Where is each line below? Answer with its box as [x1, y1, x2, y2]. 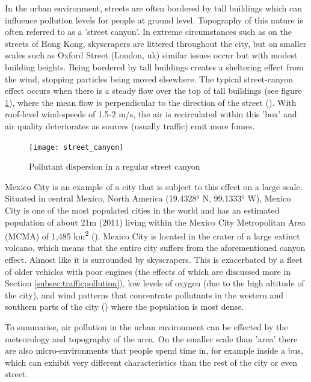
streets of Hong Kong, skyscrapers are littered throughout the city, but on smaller [5, 37, 307, 49]
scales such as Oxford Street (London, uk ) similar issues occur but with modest [5, 49, 298, 61]
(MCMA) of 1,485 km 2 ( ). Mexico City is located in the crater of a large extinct [5, 228, 300, 242]
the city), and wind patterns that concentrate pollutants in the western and [5, 288, 284, 301]
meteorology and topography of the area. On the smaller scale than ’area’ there [5, 332, 298, 345]
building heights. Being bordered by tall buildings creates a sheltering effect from [5, 60, 304, 73]
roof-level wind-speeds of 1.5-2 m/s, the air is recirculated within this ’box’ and [5, 108, 297, 120]
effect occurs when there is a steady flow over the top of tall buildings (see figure [5, 84, 302, 97]
